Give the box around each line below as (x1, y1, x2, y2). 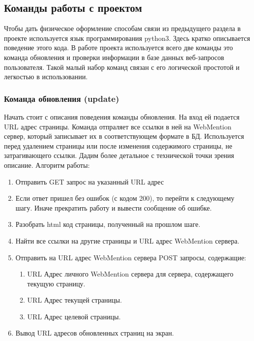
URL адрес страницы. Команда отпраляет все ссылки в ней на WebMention (4, 121, 232, 131)
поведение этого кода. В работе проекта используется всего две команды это (4, 42, 233, 53)
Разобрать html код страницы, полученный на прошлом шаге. (15, 219, 200, 229)
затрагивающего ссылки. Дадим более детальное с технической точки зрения (4, 150, 234, 160)
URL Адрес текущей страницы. (27, 295, 122, 305)
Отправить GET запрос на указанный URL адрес (15, 176, 164, 186)
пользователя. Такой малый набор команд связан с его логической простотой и (4, 62, 240, 72)
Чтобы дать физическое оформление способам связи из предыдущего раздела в (4, 23, 241, 33)
